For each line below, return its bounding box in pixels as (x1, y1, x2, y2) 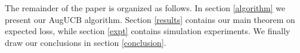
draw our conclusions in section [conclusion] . (5, 36, 166, 48)
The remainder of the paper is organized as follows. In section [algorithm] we (5, 2, 286, 14)
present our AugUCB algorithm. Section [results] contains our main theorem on (5, 13, 295, 25)
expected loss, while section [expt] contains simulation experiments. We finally (5, 25, 290, 37)
